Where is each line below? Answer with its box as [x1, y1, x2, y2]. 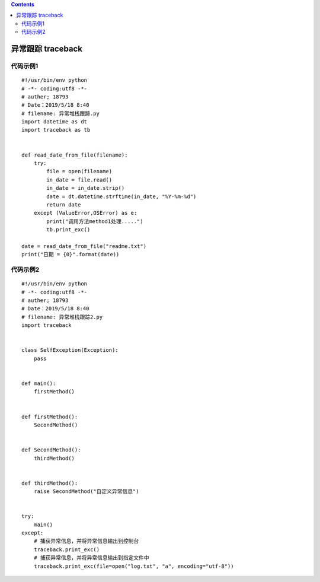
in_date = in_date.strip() [46, 185, 125, 192]
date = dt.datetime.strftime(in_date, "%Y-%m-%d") [46, 193, 197, 200]
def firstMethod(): [21, 413, 78, 420]
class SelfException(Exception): [21, 347, 119, 354]
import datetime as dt [21, 119, 88, 125]
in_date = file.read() [46, 176, 113, 183]
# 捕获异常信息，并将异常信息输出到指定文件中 [33, 555, 149, 561]
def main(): [21, 380, 56, 387]
